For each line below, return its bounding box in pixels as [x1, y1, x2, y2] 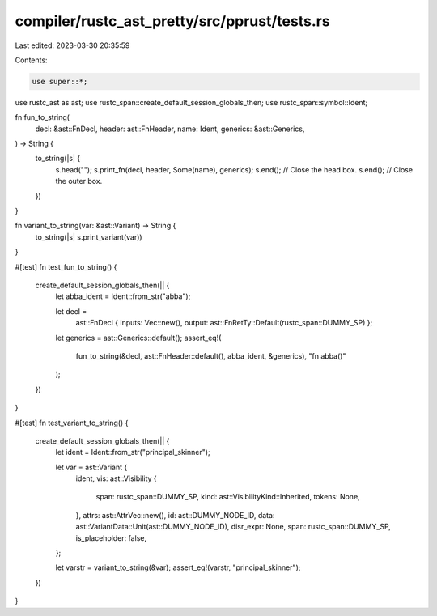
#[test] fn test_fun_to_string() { [15, 261, 117, 271]
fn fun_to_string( [15, 113, 70, 122]
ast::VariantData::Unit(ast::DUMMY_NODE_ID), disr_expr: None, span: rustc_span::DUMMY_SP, [75, 522, 392, 532]
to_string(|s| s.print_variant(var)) [35, 232, 142, 242]
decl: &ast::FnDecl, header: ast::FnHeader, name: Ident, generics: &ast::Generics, [35, 124, 305, 134]
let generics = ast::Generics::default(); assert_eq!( [55, 333, 222, 342]
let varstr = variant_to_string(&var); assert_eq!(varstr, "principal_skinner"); [55, 563, 301, 572]
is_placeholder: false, [75, 533, 147, 542]
